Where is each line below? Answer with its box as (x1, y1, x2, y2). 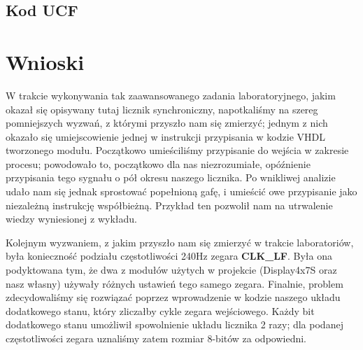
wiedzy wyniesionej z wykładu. (6, 211, 137, 226)
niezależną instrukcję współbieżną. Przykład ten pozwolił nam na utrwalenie (6, 197, 333, 212)
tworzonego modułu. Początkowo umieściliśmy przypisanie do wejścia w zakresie (6, 143, 349, 157)
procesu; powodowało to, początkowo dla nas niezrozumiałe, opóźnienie (6, 156, 311, 171)
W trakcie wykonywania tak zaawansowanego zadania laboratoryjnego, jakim (6, 87, 336, 102)
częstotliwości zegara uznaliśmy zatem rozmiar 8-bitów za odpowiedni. (6, 331, 307, 345)
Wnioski (6, 47, 85, 76)
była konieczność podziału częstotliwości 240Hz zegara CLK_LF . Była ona (6, 248, 333, 263)
